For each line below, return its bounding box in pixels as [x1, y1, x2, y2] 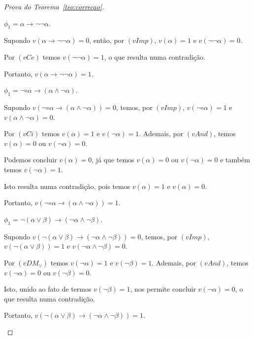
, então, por [89, 35, 125, 45]
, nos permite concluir [130, 284, 196, 294]
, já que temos [92, 154, 134, 165]
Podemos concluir [4, 154, 57, 165]
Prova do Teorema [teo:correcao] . [4, 1, 104, 11]
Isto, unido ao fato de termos [4, 284, 92, 294]
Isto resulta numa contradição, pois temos [4, 181, 130, 191]
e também [220, 154, 250, 165]
